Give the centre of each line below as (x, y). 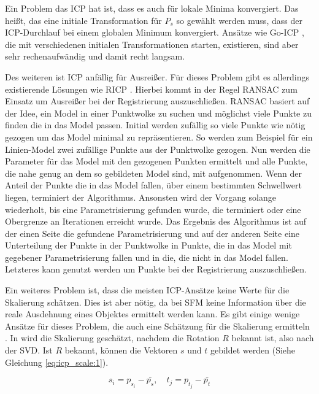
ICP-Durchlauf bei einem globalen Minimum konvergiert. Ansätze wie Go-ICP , (155, 32)
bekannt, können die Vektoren (121, 350)
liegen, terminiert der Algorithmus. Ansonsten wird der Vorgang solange (140, 197)
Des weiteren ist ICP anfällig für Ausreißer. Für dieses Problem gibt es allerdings (157, 76)
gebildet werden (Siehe (253, 350)
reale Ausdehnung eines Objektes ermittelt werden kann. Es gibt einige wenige (152, 314)
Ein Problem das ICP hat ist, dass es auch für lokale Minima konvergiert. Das (152, 8)
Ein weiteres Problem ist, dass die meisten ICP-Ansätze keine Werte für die (147, 290)
